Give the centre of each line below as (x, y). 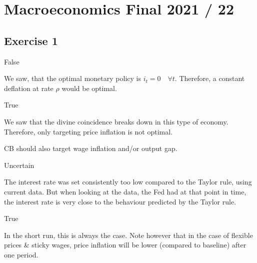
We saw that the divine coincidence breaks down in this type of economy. (116, 121)
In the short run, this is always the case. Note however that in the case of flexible (128, 235)
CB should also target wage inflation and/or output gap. (91, 148)
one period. (21, 254)
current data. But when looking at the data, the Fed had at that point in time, (125, 191)
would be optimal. (89, 88)
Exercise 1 (31, 40)
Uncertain (19, 165)
